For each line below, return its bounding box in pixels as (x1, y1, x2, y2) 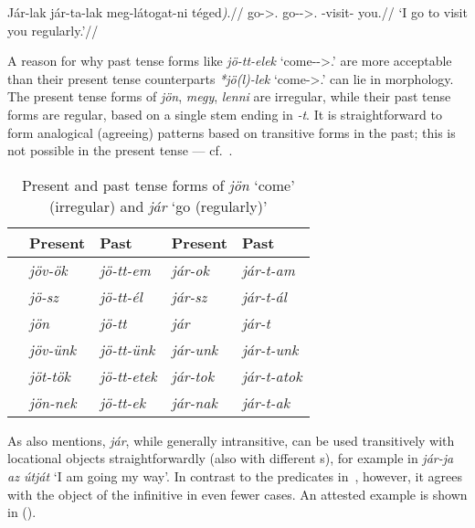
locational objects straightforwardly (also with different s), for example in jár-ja (7, 449, 454, 468)
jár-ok (171, 259, 209, 280)
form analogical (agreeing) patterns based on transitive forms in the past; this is (7, 122, 456, 142)
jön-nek (29, 391, 77, 413)
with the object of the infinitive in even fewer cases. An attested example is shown (7, 484, 468, 503)
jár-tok (171, 364, 215, 386)
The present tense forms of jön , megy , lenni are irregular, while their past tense (7, 87, 451, 106)
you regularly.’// (7, 20, 99, 39)
